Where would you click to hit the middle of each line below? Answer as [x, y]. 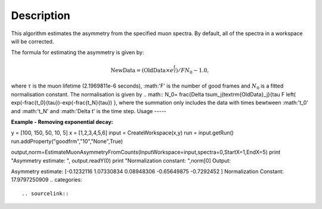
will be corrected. [32, 41]
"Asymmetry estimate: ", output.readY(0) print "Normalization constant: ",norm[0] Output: [121, 160]
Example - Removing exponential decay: [62, 121]
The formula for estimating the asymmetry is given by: [78, 52]
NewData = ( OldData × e [142, 70]
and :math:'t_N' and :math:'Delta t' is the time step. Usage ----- [89, 111]
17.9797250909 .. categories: [47, 180]
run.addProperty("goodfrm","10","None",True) [67, 141]
